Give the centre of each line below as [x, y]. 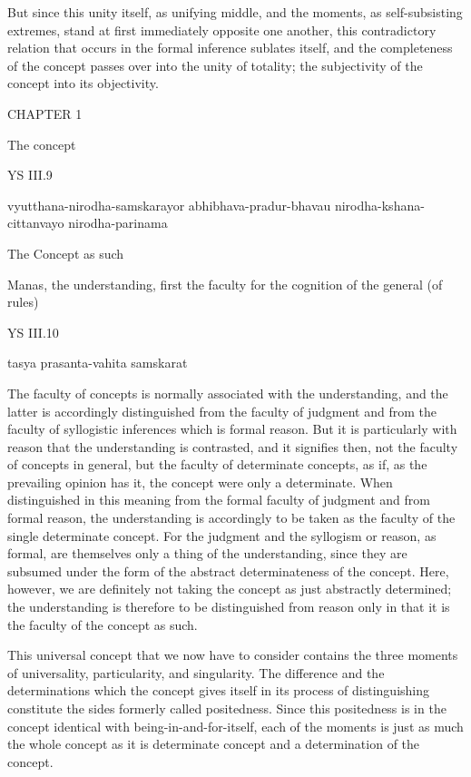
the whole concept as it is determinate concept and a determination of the [214, 744]
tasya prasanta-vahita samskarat [98, 363]
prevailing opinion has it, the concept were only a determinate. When [200, 482]
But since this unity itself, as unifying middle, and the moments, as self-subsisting [235, 12]
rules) [23, 302]
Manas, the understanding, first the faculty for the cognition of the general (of [225, 284]
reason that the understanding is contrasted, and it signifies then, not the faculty [233, 446]
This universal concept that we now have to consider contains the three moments [233, 655]
